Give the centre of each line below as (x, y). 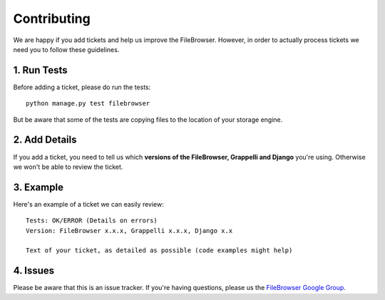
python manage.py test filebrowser (88, 104)
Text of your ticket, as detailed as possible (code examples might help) (159, 250)
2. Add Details (45, 140)
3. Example (38, 187)
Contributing (52, 19)
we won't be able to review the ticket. (68, 167)
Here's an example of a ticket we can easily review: (88, 204)
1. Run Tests (40, 70)
